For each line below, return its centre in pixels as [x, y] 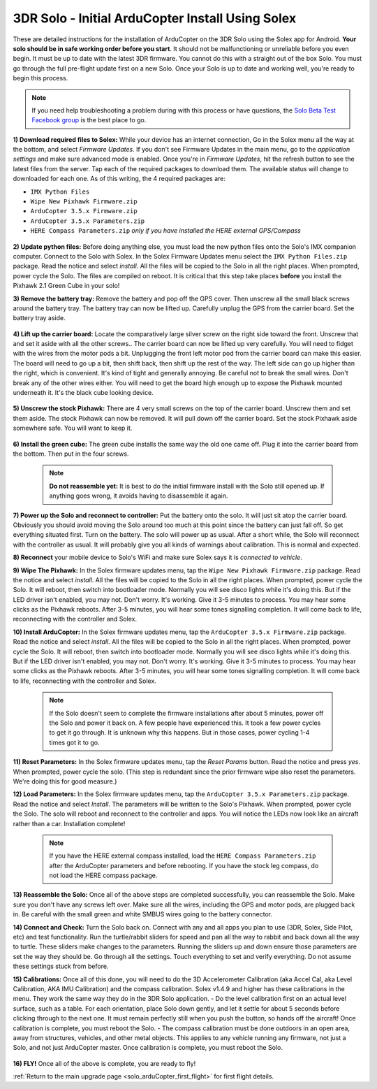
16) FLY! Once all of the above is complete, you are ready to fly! [104, 1063]
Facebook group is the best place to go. [89, 120]
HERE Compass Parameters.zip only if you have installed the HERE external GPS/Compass [166, 231]
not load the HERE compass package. [103, 875]
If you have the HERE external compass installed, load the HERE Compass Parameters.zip [183, 856]
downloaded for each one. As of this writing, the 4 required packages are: [119, 179]
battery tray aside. [39, 318]
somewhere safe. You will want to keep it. [73, 428]
